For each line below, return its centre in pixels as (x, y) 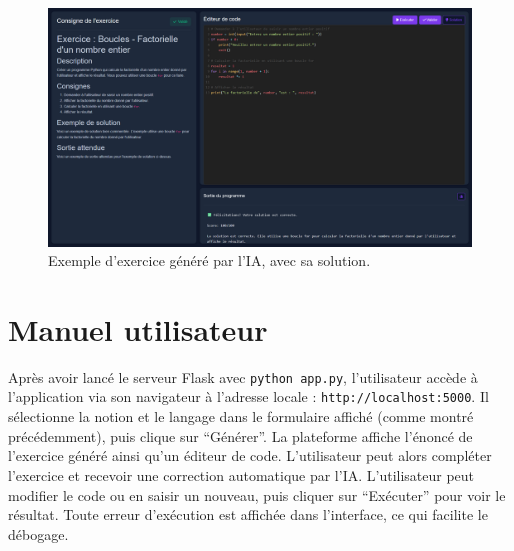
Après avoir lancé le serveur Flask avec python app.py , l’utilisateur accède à (243, 376)
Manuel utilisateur (138, 328)
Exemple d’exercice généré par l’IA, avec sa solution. (209, 260)
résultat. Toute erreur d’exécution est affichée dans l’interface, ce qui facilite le (248, 514)
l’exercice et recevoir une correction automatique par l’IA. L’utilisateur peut (241, 474)
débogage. (38, 533)
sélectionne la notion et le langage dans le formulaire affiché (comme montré (241, 416)
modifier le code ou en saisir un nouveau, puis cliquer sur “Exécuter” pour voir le (257, 494)
